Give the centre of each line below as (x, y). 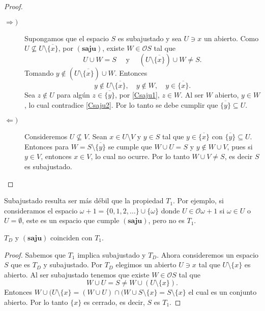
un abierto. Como (231, 38)
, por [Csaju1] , (137, 95)
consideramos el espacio (41, 210)
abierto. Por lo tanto (36, 302)
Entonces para (47, 146)
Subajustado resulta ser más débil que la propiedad (84, 200)
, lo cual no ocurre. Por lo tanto (140, 156)
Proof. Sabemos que (35, 254)
